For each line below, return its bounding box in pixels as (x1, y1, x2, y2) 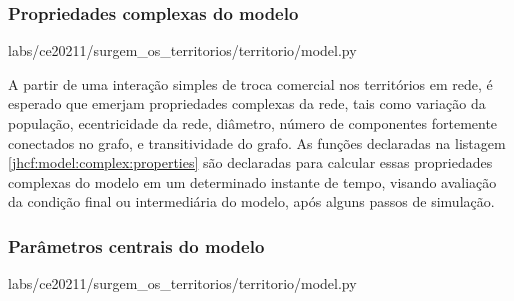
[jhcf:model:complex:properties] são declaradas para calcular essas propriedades (8, 152, 493, 173)
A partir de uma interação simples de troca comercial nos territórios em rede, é (8, 73, 493, 94)
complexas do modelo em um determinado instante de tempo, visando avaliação (8, 171, 497, 192)
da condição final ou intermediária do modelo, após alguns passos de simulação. (8, 191, 495, 212)
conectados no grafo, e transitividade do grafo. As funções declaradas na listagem (8, 132, 506, 153)
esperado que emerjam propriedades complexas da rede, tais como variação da (8, 93, 486, 114)
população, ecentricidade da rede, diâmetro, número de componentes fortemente (8, 113, 498, 133)
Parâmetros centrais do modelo (8, 233, 265, 258)
